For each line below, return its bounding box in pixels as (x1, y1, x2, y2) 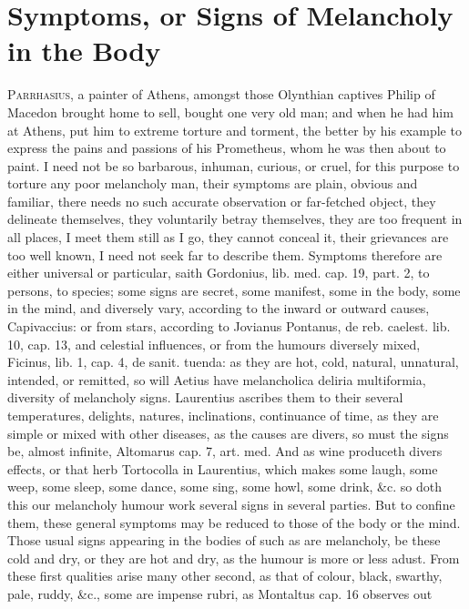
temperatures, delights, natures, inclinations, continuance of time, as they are (7, 406, 439, 424)
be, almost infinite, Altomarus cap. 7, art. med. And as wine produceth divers (7, 442, 443, 461)
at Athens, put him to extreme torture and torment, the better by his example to (7, 120, 462, 139)
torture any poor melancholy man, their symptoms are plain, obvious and (7, 174, 418, 193)
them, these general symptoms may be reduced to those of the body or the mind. (7, 513, 461, 532)
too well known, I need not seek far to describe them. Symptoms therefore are (7, 245, 443, 264)
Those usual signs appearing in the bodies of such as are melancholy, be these (7, 531, 441, 550)
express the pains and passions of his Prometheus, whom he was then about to (7, 138, 446, 157)
